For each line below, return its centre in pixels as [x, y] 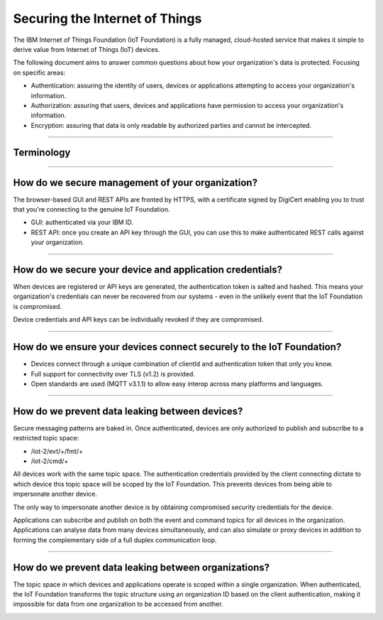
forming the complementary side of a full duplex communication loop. [115, 540]
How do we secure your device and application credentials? [148, 270]
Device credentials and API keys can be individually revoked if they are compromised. [138, 320]
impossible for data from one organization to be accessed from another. [118, 604]
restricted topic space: [46, 438]
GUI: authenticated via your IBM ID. [82, 222]
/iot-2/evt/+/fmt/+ [57, 451]
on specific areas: [39, 72]
